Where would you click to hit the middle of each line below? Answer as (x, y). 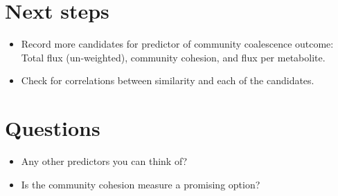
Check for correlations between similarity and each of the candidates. (168, 80)
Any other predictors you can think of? (104, 161)
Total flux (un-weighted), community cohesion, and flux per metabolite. (173, 57)
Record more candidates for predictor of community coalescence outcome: (177, 44)
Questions (53, 128)
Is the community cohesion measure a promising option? (141, 184)
